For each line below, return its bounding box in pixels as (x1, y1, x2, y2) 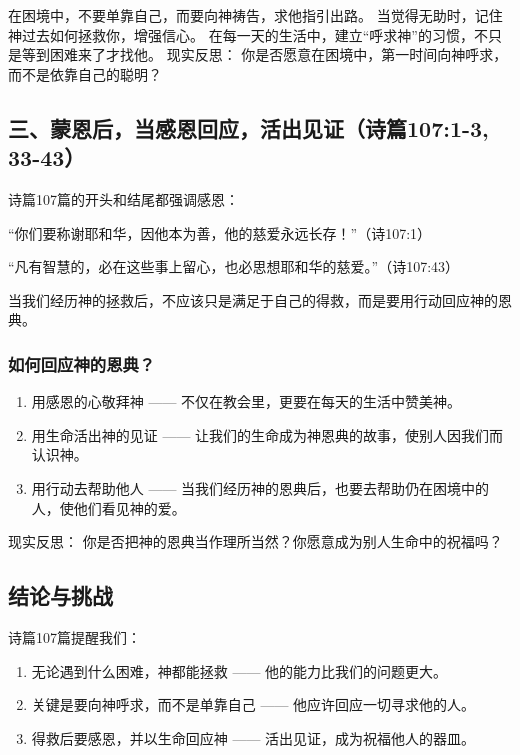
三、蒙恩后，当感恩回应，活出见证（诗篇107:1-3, (8, 112, 489, 143)
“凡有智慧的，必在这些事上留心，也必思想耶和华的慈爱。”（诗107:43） (8, 256, 460, 277)
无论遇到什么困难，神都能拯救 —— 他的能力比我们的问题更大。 (31, 660, 448, 681)
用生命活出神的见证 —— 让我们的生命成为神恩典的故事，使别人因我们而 (31, 424, 504, 445)
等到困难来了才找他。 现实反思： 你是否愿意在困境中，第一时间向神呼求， (21, 44, 508, 65)
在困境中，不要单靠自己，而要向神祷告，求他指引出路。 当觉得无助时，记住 (8, 5, 503, 25)
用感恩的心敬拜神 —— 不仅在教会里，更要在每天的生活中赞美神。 (31, 391, 462, 412)
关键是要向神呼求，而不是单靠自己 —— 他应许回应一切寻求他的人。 (31, 694, 476, 715)
